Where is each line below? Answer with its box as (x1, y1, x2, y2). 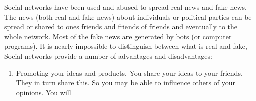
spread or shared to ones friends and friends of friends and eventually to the (4, 21, 238, 32)
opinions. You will (16, 87, 71, 97)
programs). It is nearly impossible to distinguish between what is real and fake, (4, 41, 247, 51)
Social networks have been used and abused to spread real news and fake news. (4, 2, 247, 12)
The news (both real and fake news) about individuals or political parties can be (4, 11, 252, 22)
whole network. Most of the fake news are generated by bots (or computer (4, 31, 232, 41)
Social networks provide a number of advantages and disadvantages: (4, 50, 212, 61)
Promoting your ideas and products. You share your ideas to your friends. (16, 67, 243, 78)
